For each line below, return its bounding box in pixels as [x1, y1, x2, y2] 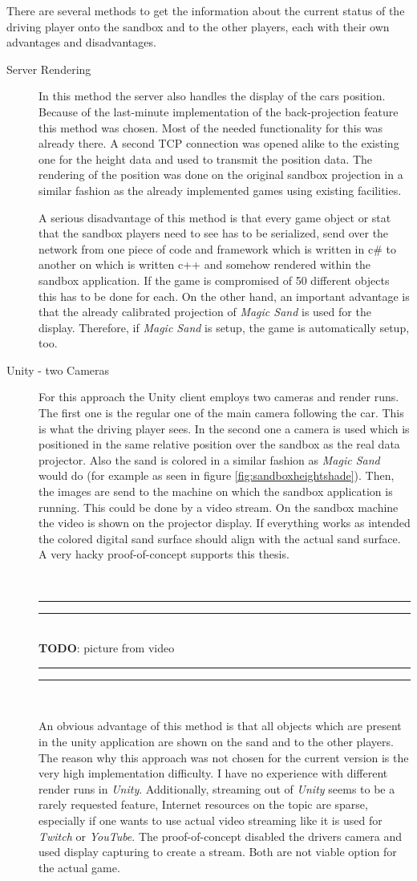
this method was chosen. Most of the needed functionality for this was [38, 119, 383, 136]
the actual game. [38, 859, 120, 875]
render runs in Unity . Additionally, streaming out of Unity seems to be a [38, 780, 395, 797]
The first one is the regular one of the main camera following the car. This [38, 404, 404, 421]
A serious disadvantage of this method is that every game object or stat [38, 209, 391, 225]
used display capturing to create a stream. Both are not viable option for [38, 843, 397, 860]
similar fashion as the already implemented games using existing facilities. [38, 181, 402, 198]
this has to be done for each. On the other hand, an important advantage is [38, 287, 410, 304]
